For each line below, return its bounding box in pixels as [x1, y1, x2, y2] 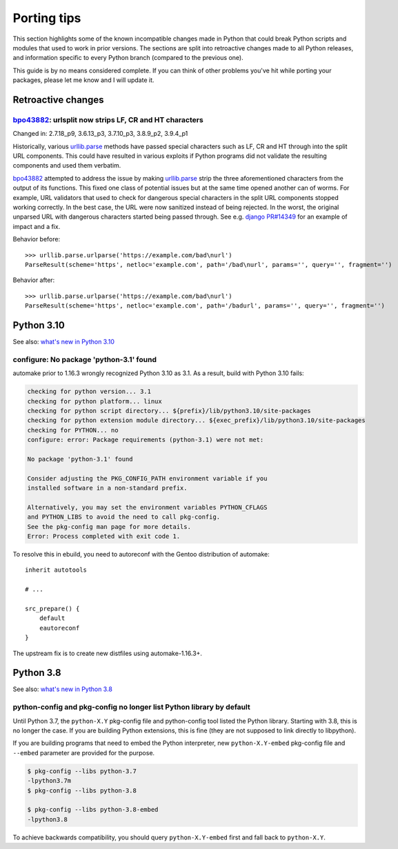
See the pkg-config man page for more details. [27, 523, 191, 530]
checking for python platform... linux [27, 397, 162, 405]
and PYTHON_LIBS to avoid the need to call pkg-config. [27, 513, 221, 521]
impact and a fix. [12, 222, 61, 230]
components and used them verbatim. [12, 161, 121, 170]
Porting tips [12, 10, 81, 26]
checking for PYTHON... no [27, 426, 119, 434]
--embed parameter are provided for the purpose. [12, 748, 155, 757]
